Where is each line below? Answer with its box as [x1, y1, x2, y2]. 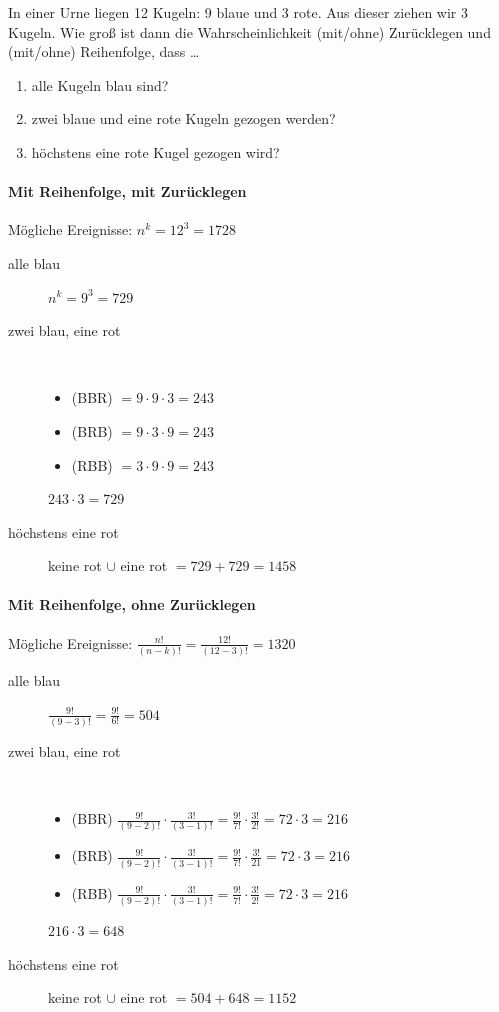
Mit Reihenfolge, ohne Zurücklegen [8, 594, 256, 615]
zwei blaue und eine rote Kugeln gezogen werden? [31, 108, 336, 129]
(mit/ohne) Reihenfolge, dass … [8, 41, 200, 62]
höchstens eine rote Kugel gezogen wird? [31, 141, 280, 162]
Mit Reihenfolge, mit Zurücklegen [8, 181, 247, 202]
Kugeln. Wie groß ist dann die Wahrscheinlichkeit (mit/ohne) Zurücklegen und [8, 21, 491, 42]
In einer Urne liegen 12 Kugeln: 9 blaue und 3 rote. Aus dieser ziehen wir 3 [8, 2, 468, 22]
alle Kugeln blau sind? [31, 74, 169, 95]
